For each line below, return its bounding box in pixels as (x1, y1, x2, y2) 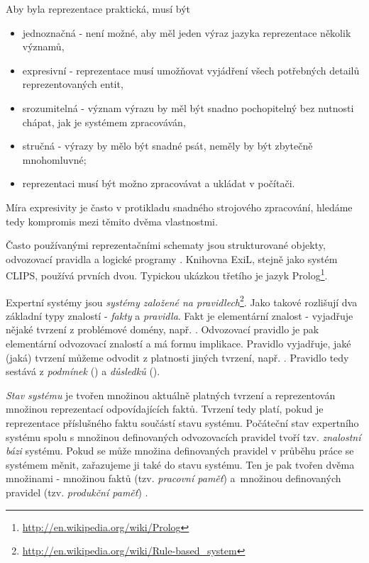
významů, (22, 39, 65, 54)
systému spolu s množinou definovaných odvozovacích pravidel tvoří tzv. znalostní (6, 429, 361, 444)
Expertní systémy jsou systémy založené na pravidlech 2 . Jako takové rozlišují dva (6, 292, 358, 309)
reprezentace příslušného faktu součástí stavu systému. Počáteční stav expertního (6, 415, 359, 430)
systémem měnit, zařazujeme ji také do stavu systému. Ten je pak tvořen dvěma (6, 457, 355, 472)
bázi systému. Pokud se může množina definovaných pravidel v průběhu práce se (6, 443, 354, 458)
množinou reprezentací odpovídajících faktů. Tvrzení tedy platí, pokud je (6, 401, 324, 416)
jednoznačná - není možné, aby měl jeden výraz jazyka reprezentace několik (22, 25, 351, 40)
